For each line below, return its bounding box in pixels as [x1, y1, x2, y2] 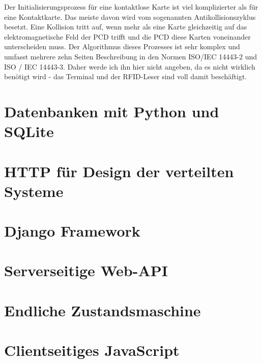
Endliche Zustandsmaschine [4, 300, 201, 320]
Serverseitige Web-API [4, 260, 168, 281]
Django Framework [4, 220, 140, 241]
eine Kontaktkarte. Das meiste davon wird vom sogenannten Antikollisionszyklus [4, 11, 256, 22]
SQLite [4, 121, 54, 142]
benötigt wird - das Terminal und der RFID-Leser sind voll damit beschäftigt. [4, 71, 247, 82]
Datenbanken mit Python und [4, 101, 219, 121]
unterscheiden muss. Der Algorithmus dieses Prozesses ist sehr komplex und [4, 41, 240, 52]
